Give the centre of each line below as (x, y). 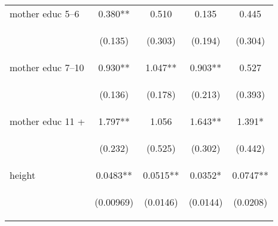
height (23, 175)
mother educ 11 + (48, 121)
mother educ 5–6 (45, 13)
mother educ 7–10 (47, 67)
